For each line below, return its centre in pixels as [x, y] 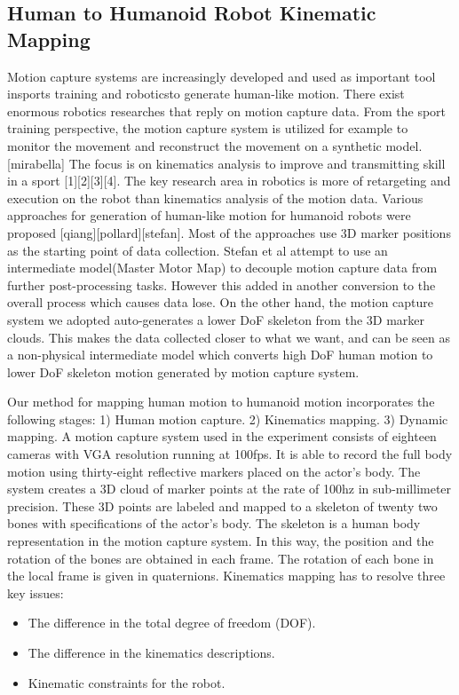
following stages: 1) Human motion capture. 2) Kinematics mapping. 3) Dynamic [228, 419]
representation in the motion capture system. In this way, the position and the [221, 541]
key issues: [36, 592]
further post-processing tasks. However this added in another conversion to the [222, 284]
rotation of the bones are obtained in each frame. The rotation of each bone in [221, 558]
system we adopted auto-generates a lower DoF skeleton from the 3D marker [216, 319]
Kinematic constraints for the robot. [127, 682]
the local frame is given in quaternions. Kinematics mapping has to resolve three [226, 576]
